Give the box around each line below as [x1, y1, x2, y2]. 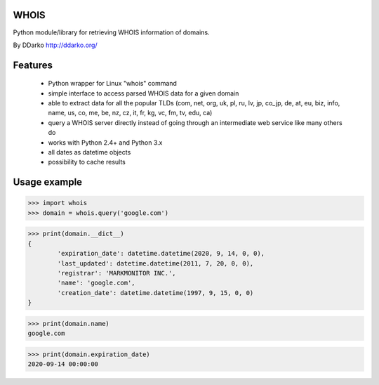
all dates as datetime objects [48, 148, 131, 157]
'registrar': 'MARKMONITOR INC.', [57, 269, 176, 277]
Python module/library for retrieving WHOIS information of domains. [13, 28, 210, 37]
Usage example [13, 176, 83, 188]
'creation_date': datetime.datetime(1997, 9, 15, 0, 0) [57, 289, 254, 296]
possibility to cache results [48, 158, 126, 167]
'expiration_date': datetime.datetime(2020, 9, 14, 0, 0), [57, 249, 265, 258]
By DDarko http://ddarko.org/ [13, 41, 98, 49]
